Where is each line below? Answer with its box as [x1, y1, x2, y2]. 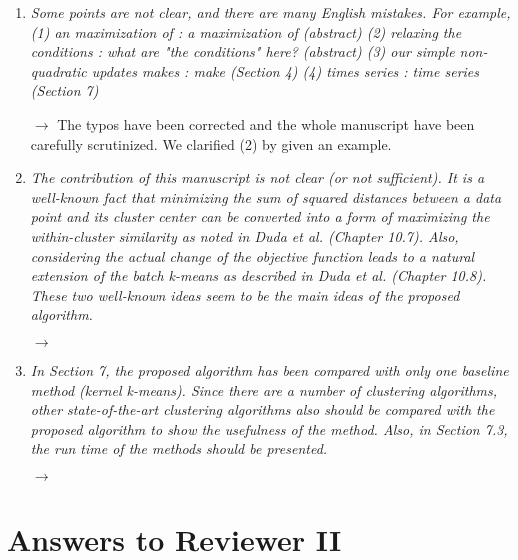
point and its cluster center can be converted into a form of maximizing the [30, 206, 490, 227]
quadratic [30, 60, 87, 81]
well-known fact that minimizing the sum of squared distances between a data [30, 186, 502, 207]
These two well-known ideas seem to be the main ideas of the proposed [30, 284, 460, 305]
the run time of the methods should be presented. [30, 438, 328, 459]
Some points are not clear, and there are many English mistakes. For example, [30, 2, 511, 22]
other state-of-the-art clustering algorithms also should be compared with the [30, 399, 495, 420]
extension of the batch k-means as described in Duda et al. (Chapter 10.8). [30, 265, 487, 286]
